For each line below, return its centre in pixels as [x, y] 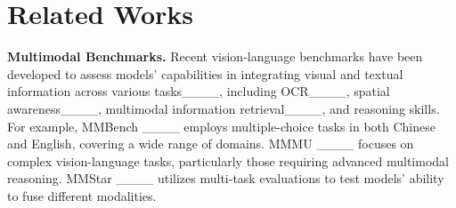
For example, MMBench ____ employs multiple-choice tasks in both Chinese [221, 126]
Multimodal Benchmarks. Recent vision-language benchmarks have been [215, 56]
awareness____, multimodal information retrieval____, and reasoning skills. [224, 108]
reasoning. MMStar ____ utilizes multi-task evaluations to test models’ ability [226, 178]
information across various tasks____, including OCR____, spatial [199, 91]
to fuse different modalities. [82, 195]
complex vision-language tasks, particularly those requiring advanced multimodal [228, 160]
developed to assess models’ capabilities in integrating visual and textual [205, 73]
